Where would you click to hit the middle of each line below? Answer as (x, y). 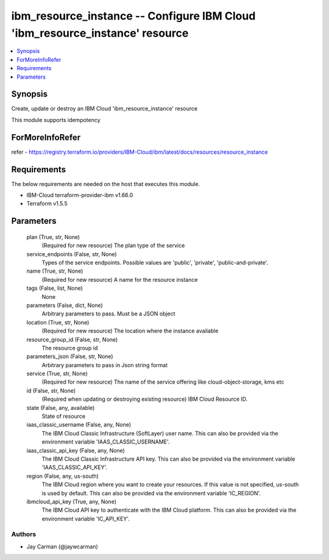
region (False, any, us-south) (62, 476)
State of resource (64, 416)
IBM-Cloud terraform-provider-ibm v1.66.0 (80, 195)
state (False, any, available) (61, 407)
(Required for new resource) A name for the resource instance (120, 279)
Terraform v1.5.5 (47, 204)
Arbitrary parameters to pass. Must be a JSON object (109, 314)
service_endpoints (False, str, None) (72, 254)
